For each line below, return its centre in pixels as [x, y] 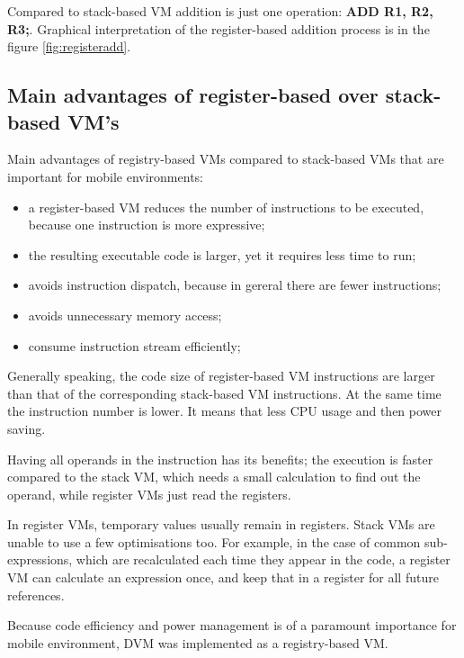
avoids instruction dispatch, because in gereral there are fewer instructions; [235, 285]
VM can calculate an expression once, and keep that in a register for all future [223, 577]
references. [36, 595]
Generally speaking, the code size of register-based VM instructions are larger [221, 376]
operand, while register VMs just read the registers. [149, 494]
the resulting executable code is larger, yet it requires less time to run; [222, 254]
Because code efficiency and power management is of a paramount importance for [232, 625]
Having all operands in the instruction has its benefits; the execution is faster [220, 459]
